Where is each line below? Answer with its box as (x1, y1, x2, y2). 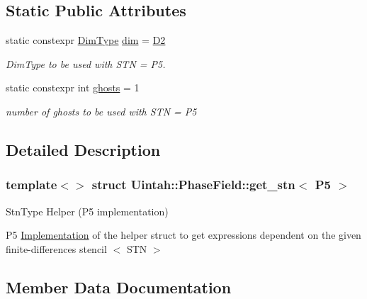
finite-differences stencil (6, 241, 107, 256)
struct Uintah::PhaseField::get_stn (91, 176, 295, 193)
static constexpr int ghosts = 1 (6, 80, 140, 95)
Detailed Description (6, 138, 161, 160)
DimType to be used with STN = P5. (6, 56, 166, 71)
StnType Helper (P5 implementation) (6, 203, 169, 218)
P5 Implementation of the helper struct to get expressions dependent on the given (6, 227, 361, 242)
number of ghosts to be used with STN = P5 (6, 103, 197, 118)
